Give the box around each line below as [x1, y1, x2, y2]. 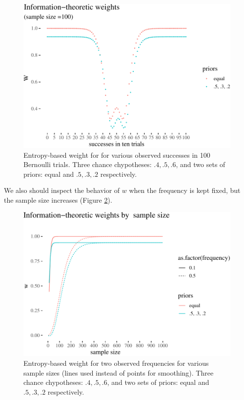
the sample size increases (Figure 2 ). [4, 195, 112, 205]
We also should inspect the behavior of [4, 185, 120, 195]
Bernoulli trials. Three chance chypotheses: [23, 159, 152, 169]
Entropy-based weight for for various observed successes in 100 [23, 149, 210, 160]
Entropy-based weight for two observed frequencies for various [23, 358, 209, 368]
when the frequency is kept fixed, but [129, 185, 241, 195]
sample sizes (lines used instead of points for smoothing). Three [23, 367, 214, 378]
